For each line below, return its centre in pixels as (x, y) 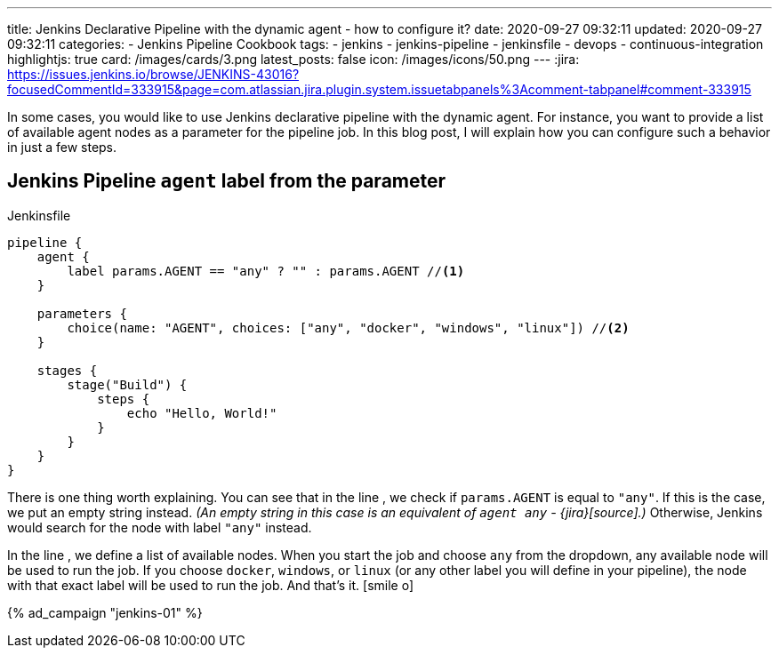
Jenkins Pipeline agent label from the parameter (227, 181)
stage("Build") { (127, 384)
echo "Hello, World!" (202, 413)
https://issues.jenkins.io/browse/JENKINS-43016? (153, 74)
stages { (67, 370)
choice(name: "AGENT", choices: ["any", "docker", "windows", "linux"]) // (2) (348, 327)
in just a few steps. (62, 147)
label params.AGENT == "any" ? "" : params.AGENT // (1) (266, 271)
